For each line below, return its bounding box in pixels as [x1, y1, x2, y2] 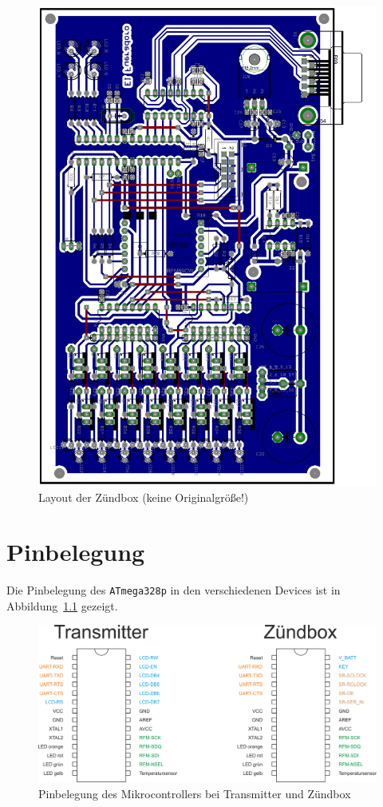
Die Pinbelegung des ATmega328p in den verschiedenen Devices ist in [6, 582, 341, 598]
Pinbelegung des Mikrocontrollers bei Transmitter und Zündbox [38, 785, 351, 801]
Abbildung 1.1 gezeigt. [6, 597, 118, 614]
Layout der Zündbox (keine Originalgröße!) [38, 488, 249, 505]
